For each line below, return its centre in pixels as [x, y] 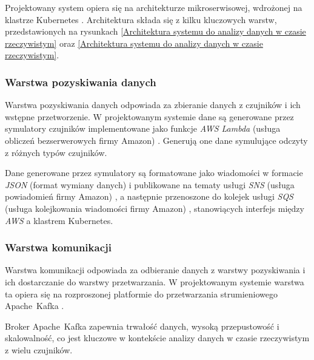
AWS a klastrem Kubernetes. [59, 220]
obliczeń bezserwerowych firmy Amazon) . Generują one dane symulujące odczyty [156, 140]
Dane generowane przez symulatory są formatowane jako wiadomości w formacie [154, 173]
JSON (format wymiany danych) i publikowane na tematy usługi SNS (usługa [150, 184]
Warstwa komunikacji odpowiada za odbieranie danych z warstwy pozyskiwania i [155, 270]
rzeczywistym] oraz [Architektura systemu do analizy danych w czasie [134, 43]
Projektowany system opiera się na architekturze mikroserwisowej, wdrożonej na [154, 7]
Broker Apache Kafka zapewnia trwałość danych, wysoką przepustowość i [142, 326]
